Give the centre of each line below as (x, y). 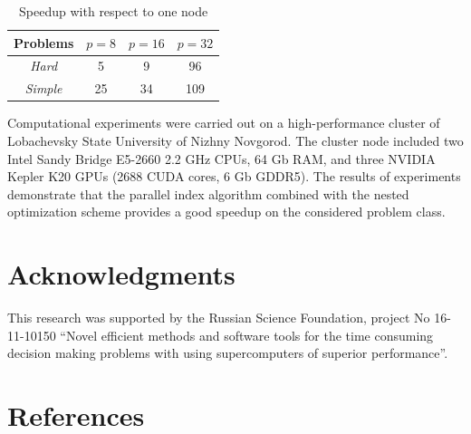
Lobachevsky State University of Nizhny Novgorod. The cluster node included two (235, 140)
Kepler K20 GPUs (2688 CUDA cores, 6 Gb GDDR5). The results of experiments (234, 176)
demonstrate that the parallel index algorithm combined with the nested (208, 193)
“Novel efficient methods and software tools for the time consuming (247, 335)
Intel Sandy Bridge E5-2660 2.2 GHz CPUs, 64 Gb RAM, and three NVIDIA (221, 158)
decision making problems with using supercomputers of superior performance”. (228, 353)
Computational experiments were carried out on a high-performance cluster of (224, 123)
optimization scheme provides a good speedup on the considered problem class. (226, 212)
